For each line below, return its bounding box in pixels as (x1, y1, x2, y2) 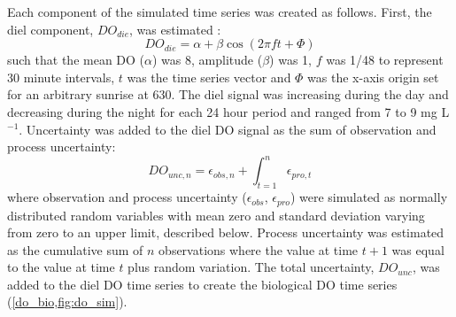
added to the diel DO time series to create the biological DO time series (7, 274, 398, 293)
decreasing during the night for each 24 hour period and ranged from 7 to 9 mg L (7, 102, 450, 120)
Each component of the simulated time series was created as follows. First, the (7, 3, 432, 20)
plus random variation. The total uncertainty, (128, 258, 375, 276)
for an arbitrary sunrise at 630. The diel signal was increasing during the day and (7, 85, 449, 104)
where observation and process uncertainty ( (7, 188, 247, 206)
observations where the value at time (158, 240, 359, 259)
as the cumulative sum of (7, 240, 143, 259)
